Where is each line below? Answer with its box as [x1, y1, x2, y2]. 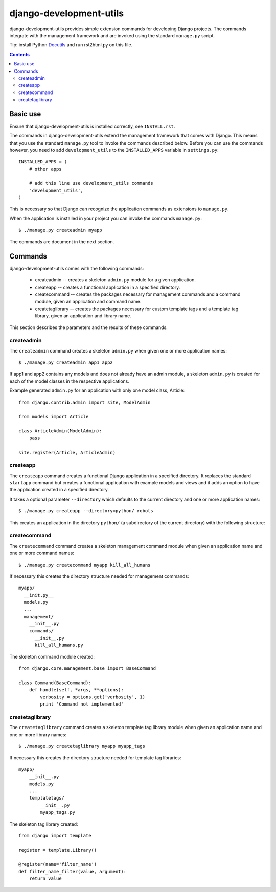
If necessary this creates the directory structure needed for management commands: [9, 573, 189, 579]
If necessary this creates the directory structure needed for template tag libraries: [9, 755, 181, 761]
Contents [9, 51, 30, 57]
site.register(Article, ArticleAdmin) [18, 450, 116, 455]
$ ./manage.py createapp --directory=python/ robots [18, 508, 153, 514]
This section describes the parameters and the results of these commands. [9, 324, 168, 331]
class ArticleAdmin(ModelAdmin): [18, 428, 102, 434]
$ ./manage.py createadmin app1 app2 [18, 360, 113, 365]
